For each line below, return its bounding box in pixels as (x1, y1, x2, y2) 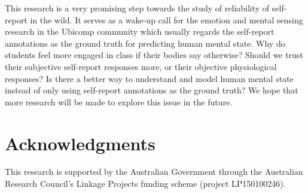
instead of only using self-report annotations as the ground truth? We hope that (5, 84, 298, 96)
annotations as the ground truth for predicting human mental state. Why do (5, 37, 285, 49)
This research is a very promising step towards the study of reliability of (5, 2, 270, 14)
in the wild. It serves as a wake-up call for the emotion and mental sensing (30, 13, 303, 26)
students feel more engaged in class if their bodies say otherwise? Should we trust (5, 48, 303, 61)
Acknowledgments (5, 131, 155, 155)
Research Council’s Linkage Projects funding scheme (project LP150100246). (5, 177, 286, 190)
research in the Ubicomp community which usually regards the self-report (5, 25, 275, 38)
